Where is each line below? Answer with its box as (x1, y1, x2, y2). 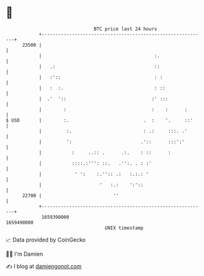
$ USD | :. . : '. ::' (6, 117, 193, 124)
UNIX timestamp (104, 224, 144, 231)
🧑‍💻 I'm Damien (6, 250, 44, 258)
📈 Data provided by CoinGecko (6, 236, 86, 243)
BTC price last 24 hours (93, 26, 157, 32)
